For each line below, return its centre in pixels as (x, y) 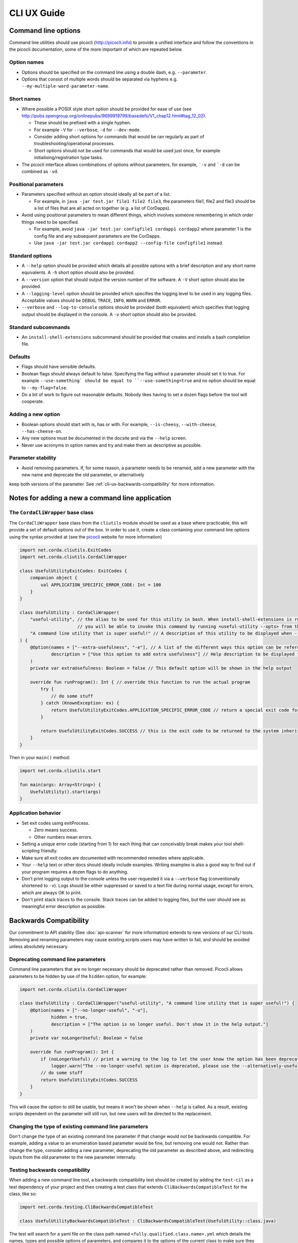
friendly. (49, 851)
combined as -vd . (40, 172)
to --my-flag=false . (45, 387)
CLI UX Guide (37, 13)
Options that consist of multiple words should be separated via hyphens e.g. (100, 79)
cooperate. (33, 401)
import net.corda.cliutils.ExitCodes (66, 550)
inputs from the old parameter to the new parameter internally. (73, 1157)
